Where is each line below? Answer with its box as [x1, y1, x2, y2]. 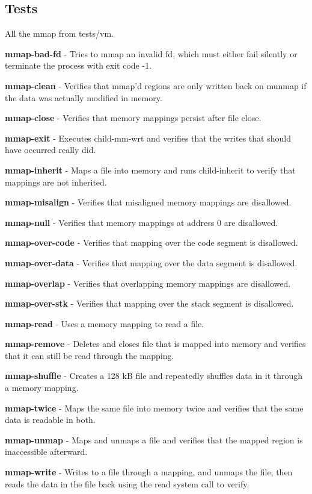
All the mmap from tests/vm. [5, 27, 114, 40]
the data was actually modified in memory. [5, 91, 162, 104]
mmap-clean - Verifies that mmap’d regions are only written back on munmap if [5, 79, 307, 92]
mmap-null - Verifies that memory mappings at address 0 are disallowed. [5, 216, 278, 228]
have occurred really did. [5, 143, 96, 156]
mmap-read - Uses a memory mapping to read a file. [5, 317, 204, 330]
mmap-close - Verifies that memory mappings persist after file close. [5, 111, 262, 124]
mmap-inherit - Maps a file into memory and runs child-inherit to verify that [5, 163, 296, 176]
